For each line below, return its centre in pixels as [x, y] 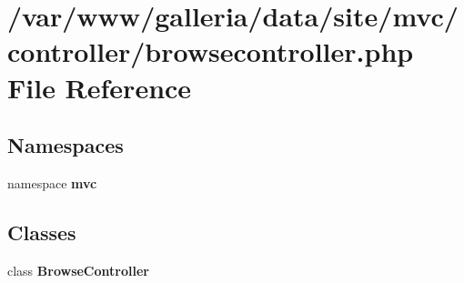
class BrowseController [78, 270]
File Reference [100, 87]
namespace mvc [52, 182]
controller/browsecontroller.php [211, 51]
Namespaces [66, 145]
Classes [42, 232]
